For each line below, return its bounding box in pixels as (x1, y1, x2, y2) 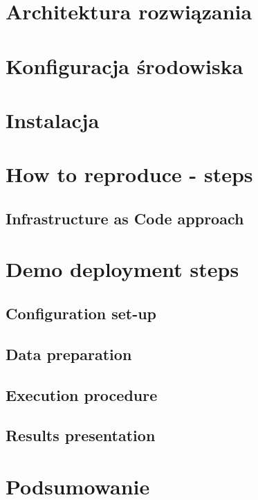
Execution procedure (6, 384, 158, 405)
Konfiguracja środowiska (6, 51, 243, 80)
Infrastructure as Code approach (6, 207, 244, 229)
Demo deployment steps (6, 255, 239, 283)
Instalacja (6, 105, 100, 134)
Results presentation (6, 425, 156, 446)
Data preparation (6, 343, 132, 364)
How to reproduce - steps (6, 160, 253, 188)
